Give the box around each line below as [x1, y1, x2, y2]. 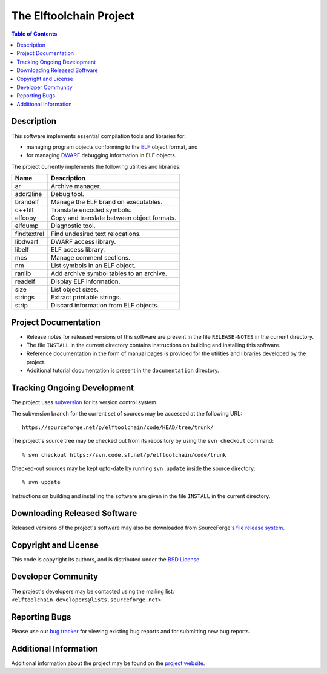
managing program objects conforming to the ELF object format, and [26, 143, 198, 151]
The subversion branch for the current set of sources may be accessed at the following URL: [11, 410, 242, 417]
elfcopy [15, 214, 36, 222]
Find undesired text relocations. [50, 230, 142, 238]
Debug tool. [50, 190, 84, 198]
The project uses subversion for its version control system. [11, 399, 158, 406]
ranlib [15, 269, 31, 278]
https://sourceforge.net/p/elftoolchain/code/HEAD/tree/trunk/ [22, 424, 214, 431]
